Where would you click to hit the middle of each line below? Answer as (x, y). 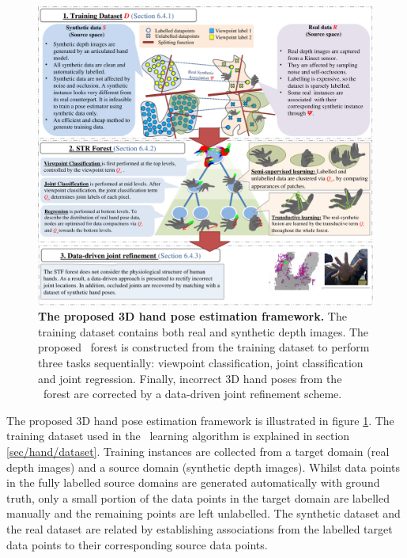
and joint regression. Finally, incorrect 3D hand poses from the (190, 378)
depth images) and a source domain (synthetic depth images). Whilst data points (203, 467)
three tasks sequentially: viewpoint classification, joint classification (201, 363)
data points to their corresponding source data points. (137, 544)
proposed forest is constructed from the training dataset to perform (204, 347)
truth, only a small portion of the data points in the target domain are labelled (198, 497)
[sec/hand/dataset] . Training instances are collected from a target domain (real (198, 451)
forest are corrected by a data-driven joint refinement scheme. (192, 394)
